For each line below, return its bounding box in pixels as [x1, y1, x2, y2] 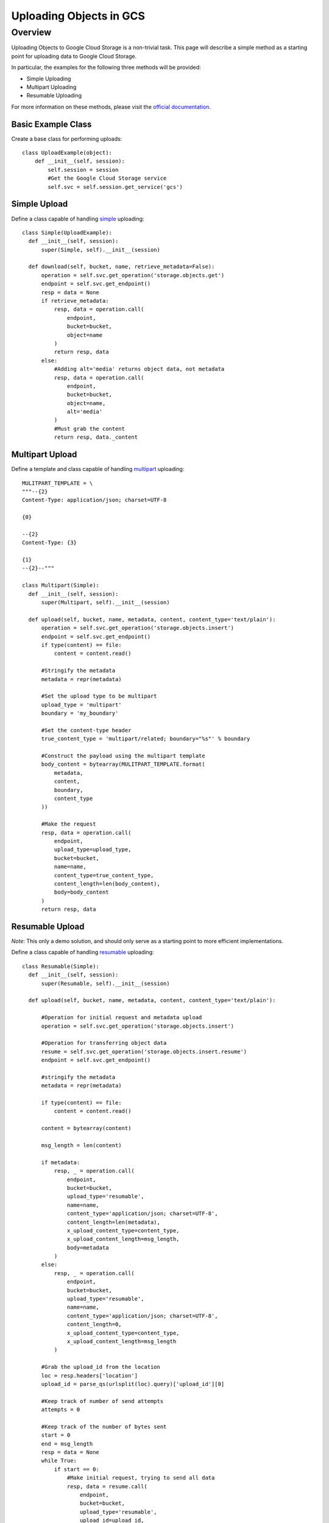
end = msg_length [41, 1440, 93, 1447]
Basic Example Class [11, 119, 92, 129]
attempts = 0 [41, 1406, 80, 1413]
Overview [11, 27, 52, 38]
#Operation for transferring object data [41, 1039, 167, 1047]
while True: [41, 1457, 77, 1465]
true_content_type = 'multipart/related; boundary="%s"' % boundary [41, 735, 250, 743]
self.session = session [48, 166, 119, 173]
